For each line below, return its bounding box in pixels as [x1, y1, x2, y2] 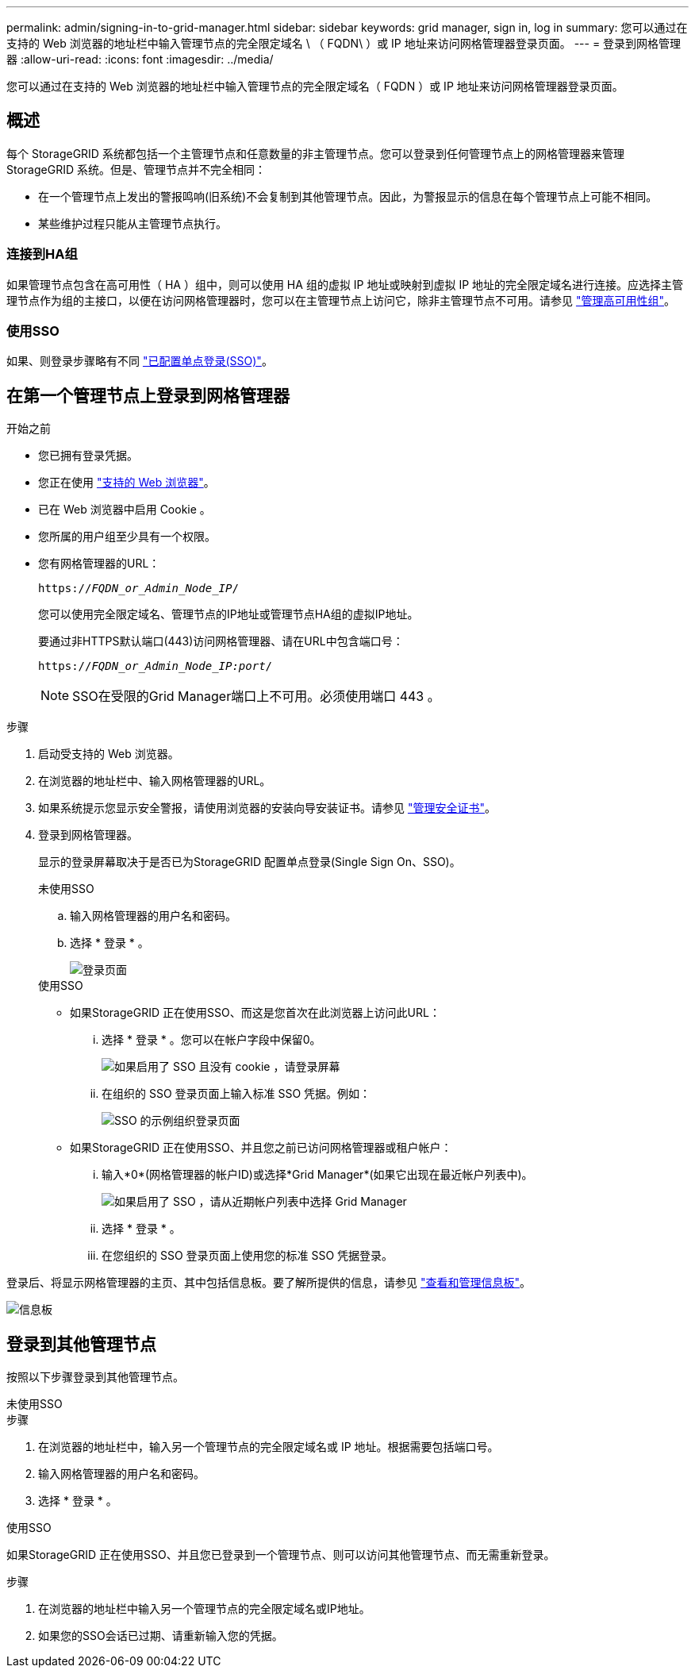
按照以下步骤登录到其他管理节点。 [6, 1370, 184, 1384]
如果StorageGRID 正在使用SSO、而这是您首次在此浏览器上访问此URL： [70, 1006, 440, 1020]
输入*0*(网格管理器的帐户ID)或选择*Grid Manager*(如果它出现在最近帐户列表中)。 [102, 1168, 533, 1182]
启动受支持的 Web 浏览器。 [38, 747, 179, 761]
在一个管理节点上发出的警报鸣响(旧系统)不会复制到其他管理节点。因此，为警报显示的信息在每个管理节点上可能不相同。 [38, 189, 658, 203]
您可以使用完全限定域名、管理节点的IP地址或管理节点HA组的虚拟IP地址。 [38, 607, 419, 621]
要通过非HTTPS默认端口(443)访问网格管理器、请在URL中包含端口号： [38, 634, 404, 648]
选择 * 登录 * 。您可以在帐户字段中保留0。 [102, 1033, 321, 1047]
